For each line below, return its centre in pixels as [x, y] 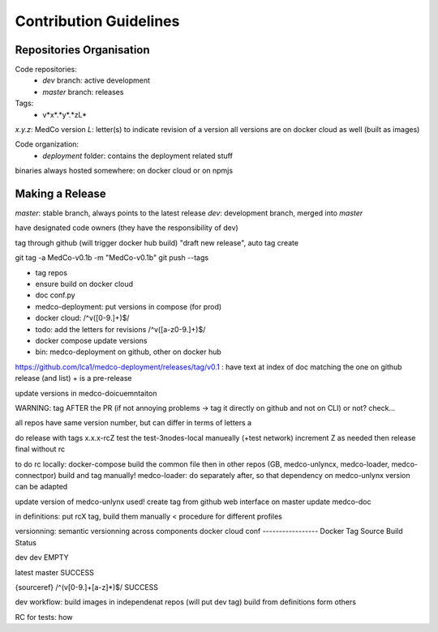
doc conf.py [56, 295]
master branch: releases [83, 92]
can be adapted [41, 487]
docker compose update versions [91, 341]
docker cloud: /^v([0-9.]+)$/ [82, 318]
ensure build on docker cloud [84, 284]
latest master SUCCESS [55, 572]
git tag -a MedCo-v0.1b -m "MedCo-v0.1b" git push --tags [112, 258]
